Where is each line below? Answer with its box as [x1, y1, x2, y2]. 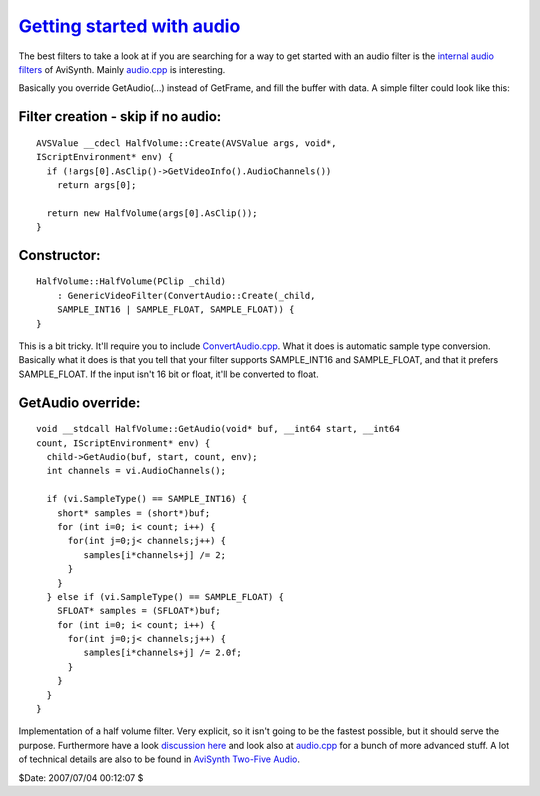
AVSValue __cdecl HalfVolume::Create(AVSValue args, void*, [36, 137, 337, 149]
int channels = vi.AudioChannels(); [46, 465, 227, 477]
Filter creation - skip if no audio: [18, 108, 222, 125]
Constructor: [18, 246, 101, 264]
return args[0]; [56, 179, 137, 190]
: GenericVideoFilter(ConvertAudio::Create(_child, [56, 290, 316, 301]
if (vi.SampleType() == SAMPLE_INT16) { [46, 493, 248, 505]
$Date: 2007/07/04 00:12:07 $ [18, 771, 144, 784]
